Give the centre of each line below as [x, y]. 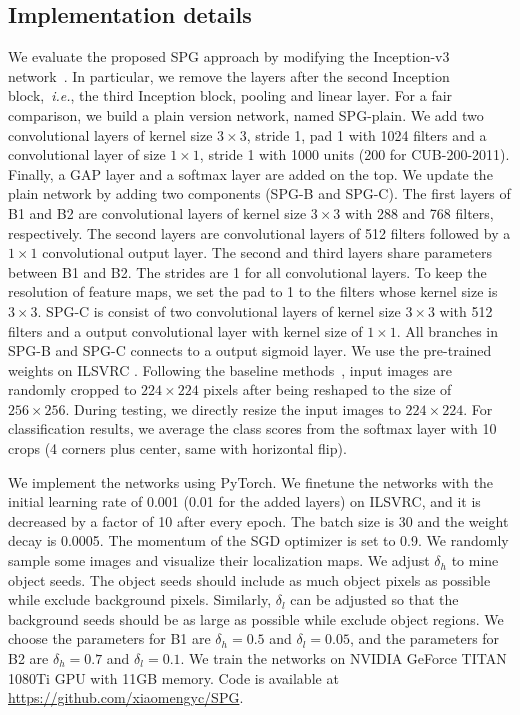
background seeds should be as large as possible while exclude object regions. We [256, 618]
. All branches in [447, 330]
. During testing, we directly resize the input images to [233, 408]
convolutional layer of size [87, 154]
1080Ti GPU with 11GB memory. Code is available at [173, 677]
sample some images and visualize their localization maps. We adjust [219, 560]
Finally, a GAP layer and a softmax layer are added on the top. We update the [250, 173]
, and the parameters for [424, 638]
